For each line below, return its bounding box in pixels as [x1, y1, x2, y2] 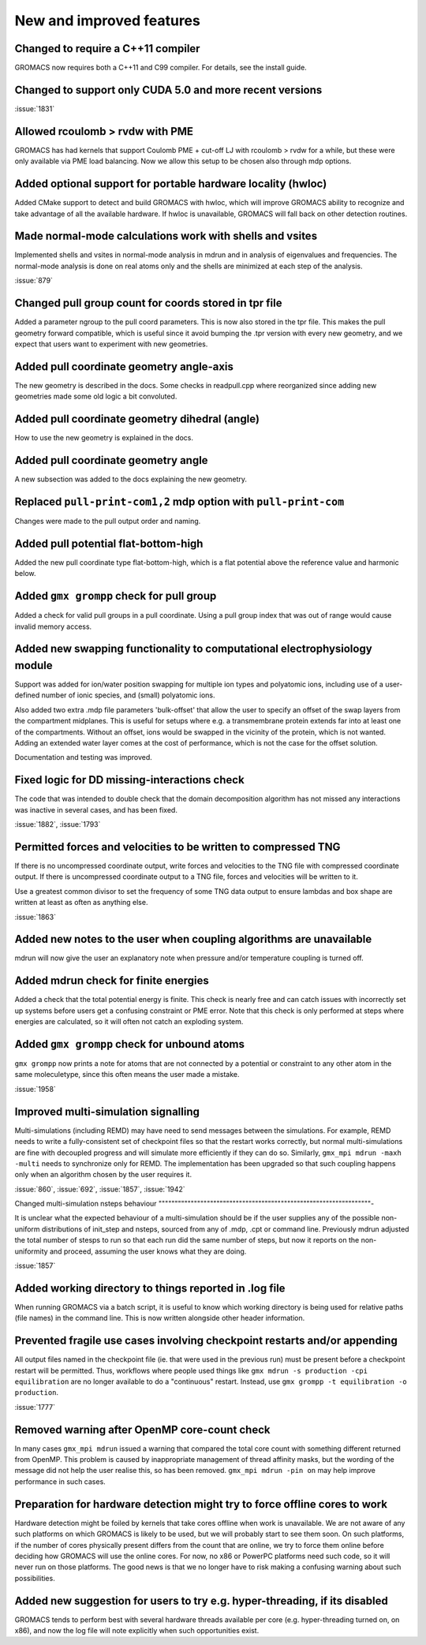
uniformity [14, 1247, 48, 1256]
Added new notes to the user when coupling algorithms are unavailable [14, 933, 372, 946]
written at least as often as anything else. [14, 898, 148, 907]
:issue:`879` [14, 276, 53, 286]
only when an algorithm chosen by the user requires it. [14, 1170, 192, 1180]
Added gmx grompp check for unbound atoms [14, 1037, 245, 1051]
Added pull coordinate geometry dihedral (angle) [14, 413, 260, 426]
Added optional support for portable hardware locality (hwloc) [14, 178, 327, 191]
